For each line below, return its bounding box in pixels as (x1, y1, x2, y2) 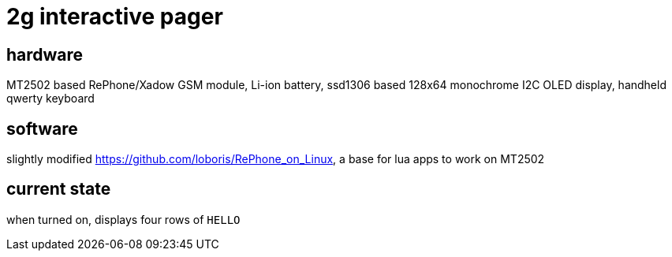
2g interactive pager (6, 3, 223, 30)
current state (6, 179, 111, 199)
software (6, 118, 78, 139)
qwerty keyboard (6, 91, 95, 106)
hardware (6, 44, 84, 65)
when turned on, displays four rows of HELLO (6, 212, 241, 226)
